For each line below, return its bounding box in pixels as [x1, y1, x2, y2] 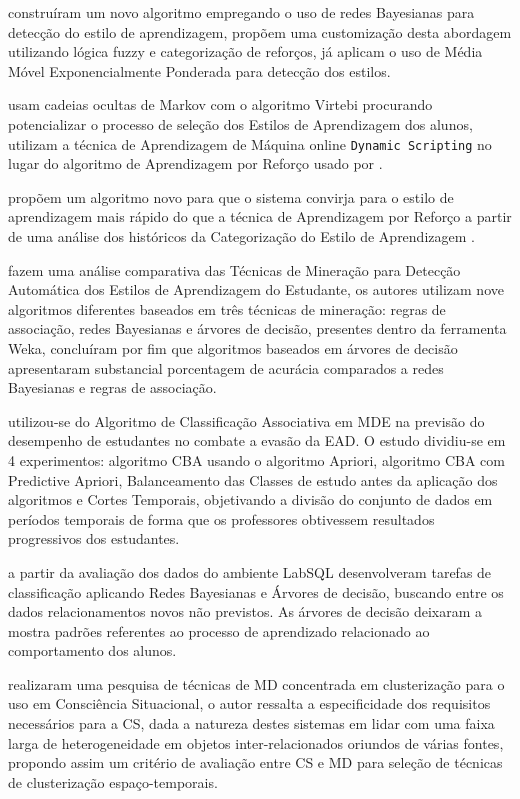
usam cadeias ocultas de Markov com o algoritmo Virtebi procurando [8, 94, 433, 115]
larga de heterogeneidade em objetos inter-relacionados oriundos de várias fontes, [8, 732, 504, 753]
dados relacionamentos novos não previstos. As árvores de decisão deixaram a [8, 601, 483, 622]
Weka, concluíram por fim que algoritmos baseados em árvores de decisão [8, 337, 458, 358]
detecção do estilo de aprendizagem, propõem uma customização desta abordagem [8, 21, 512, 42]
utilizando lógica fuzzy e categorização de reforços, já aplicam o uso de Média [8, 41, 483, 62]
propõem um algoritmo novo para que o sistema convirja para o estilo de [8, 186, 454, 207]
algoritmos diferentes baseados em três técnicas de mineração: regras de [8, 298, 446, 319]
